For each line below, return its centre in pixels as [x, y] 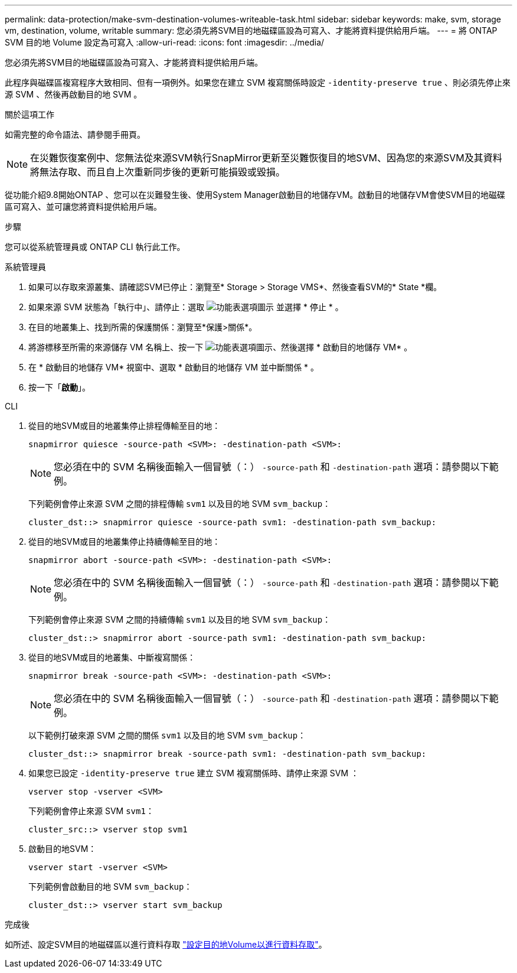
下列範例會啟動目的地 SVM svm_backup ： [110, 886]
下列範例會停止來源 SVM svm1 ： [91, 811]
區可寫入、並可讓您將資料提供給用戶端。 [83, 206]
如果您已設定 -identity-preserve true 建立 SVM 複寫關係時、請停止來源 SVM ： [194, 773]
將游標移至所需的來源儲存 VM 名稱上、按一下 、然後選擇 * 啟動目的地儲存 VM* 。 [220, 347]
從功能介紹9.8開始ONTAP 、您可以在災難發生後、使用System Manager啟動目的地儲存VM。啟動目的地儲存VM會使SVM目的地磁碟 [255, 195]
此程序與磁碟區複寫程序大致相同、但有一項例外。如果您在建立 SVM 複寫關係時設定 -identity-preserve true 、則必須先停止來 [258, 82]
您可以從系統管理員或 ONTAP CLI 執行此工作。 [95, 247]
